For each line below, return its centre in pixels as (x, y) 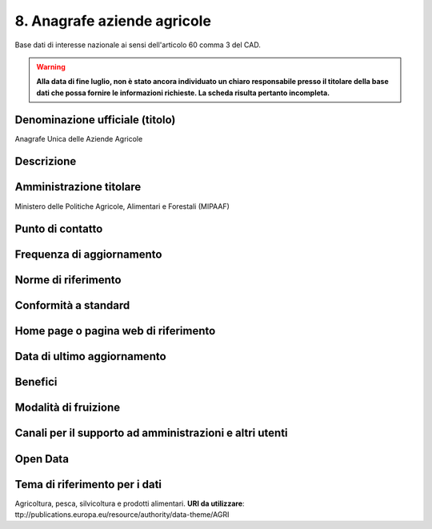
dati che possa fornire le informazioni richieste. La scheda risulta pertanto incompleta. (183, 93)
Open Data (42, 459)
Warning (51, 66)
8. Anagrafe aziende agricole (113, 21)
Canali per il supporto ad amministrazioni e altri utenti (151, 433)
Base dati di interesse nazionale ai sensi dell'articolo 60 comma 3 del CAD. (138, 45)
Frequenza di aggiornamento (88, 255)
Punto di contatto (59, 229)
